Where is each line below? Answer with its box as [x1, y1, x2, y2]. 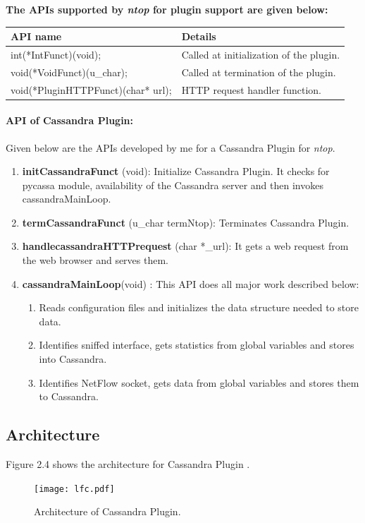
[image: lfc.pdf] [34, 483, 115, 494]
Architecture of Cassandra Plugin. [34, 504, 181, 519]
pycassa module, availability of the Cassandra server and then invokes [22, 177, 323, 192]
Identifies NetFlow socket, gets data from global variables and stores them [39, 375, 359, 390]
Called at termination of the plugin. [181, 64, 336, 79]
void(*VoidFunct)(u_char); [11, 64, 128, 79]
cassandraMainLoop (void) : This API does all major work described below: [22, 276, 359, 291]
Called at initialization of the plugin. [181, 47, 340, 61]
